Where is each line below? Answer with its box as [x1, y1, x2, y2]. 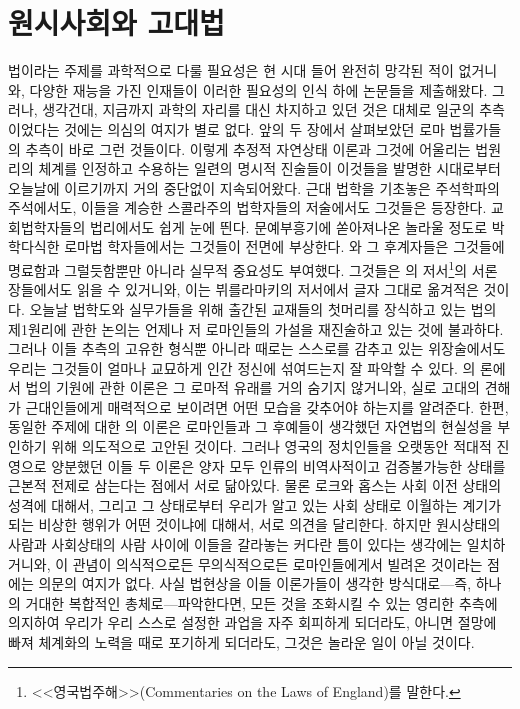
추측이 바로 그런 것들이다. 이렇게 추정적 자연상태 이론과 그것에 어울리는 [25, 138, 471, 159]
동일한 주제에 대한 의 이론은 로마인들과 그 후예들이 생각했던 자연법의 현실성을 [8, 416, 493, 437]
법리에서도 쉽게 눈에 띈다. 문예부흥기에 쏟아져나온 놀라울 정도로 [89, 216, 488, 237]
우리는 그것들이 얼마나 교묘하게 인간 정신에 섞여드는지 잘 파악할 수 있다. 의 [8, 357, 476, 378]
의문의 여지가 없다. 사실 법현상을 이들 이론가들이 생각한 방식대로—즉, [38, 573, 472, 594]
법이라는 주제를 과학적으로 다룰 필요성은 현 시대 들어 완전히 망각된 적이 [8, 60, 454, 81]
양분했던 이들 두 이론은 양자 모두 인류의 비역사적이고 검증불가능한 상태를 [51, 455, 506, 476]
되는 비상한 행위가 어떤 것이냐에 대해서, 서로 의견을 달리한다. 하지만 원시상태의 [8, 514, 501, 535]
